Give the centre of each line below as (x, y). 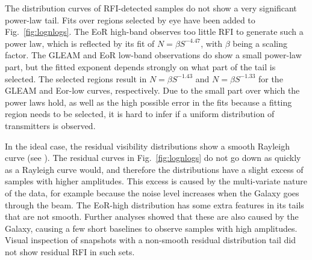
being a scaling (260, 43)
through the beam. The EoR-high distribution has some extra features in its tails (154, 204)
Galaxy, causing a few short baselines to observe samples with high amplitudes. (151, 228)
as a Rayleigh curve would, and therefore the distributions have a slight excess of (154, 169)
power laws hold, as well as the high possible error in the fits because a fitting (148, 102)
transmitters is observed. (50, 125)
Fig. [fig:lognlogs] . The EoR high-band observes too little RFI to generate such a (154, 32)
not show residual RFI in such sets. (70, 251)
